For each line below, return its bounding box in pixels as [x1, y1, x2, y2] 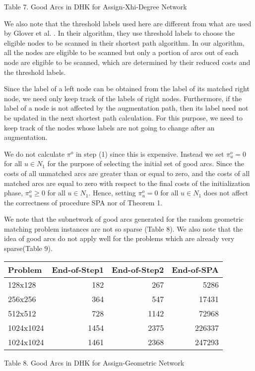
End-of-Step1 [52, 263, 104, 275]
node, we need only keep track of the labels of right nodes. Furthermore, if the [4, 93, 242, 103]
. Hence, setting [88, 187, 136, 198]
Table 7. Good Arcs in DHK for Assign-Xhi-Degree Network [4, 1, 187, 11]
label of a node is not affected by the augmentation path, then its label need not [4, 103, 249, 113]
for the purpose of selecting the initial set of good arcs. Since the [47, 158, 244, 169]
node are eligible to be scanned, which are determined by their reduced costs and [4, 57, 251, 67]
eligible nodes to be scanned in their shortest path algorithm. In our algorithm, [4, 37, 245, 48]
